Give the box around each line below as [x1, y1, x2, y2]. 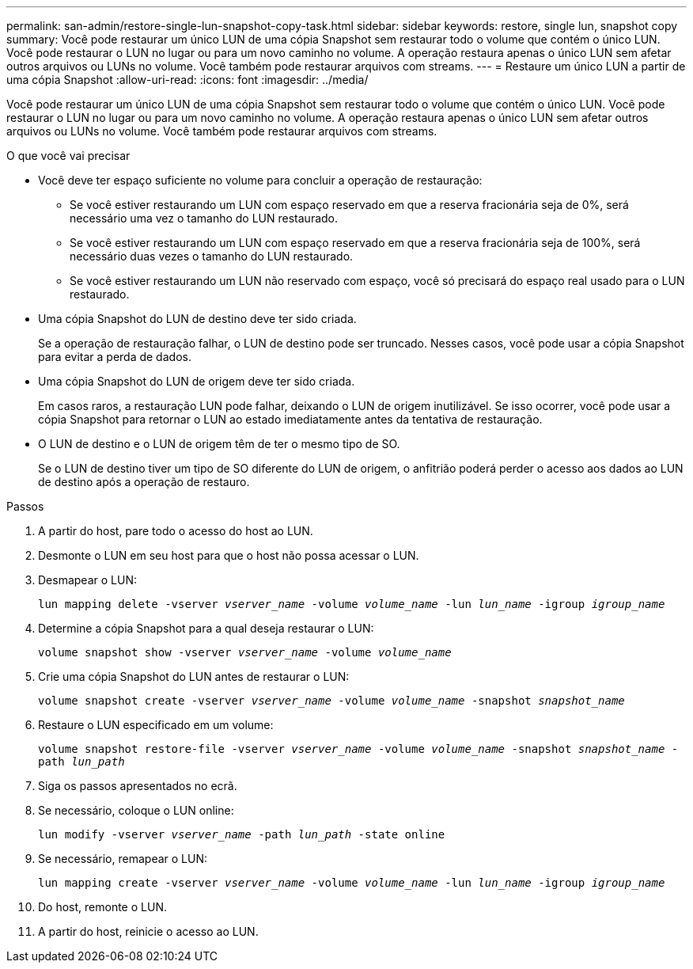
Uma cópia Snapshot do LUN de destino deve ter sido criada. [38, 312, 357, 325]
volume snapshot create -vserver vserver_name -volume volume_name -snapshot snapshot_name [38, 694, 625, 707]
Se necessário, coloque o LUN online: [38, 804, 234, 817]
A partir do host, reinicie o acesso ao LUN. [38, 925, 259, 938]
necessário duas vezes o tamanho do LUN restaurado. [70, 249, 354, 263]
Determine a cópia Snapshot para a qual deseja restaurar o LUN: [38, 621, 374, 635]
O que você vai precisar [6, 149, 131, 162]
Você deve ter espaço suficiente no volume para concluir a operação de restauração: [38, 173, 483, 187]
